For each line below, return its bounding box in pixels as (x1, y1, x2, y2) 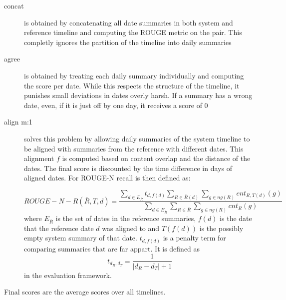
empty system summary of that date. (24, 232, 137, 243)
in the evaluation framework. (24, 269, 112, 280)
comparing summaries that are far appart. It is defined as (24, 243, 200, 253)
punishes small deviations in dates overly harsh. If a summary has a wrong (24, 90, 253, 100)
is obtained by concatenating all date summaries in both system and (24, 17, 233, 27)
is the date (220, 213, 252, 223)
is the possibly (199, 222, 244, 233)
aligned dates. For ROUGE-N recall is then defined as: (24, 172, 191, 183)
